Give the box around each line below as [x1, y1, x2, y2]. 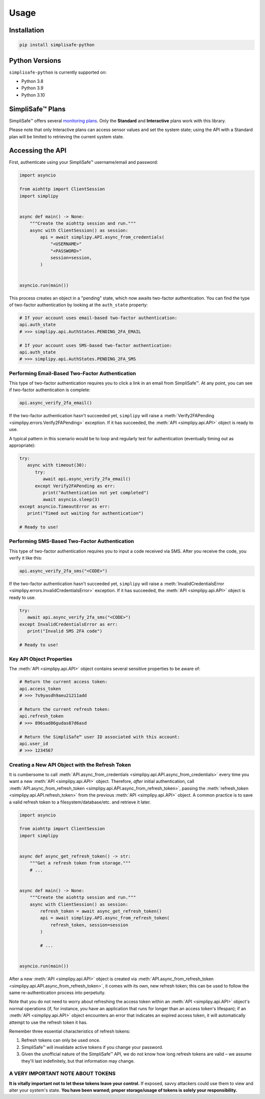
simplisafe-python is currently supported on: [9, 69, 107, 75]
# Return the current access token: [19, 679, 108, 685]
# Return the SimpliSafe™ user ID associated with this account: [19, 734, 180, 740]
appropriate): [9, 442, 36, 449]
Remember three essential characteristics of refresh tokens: [9, 1028, 131, 1034]
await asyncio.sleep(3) [42, 497, 100, 503]
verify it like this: [9, 555, 43, 561]
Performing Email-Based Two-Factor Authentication [9, 370, 136, 376]
